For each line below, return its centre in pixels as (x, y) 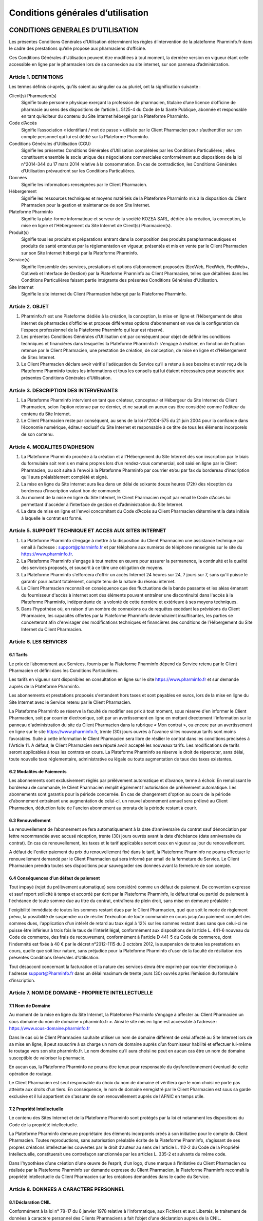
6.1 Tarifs (18, 655)
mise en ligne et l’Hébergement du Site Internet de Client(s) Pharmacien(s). (97, 226)
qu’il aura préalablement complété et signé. (65, 477)
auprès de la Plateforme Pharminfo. (45, 686)
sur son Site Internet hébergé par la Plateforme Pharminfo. (80, 253)
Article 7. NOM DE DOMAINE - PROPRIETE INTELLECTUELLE (81, 993)
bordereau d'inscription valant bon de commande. (71, 490)
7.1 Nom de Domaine (30, 1006)
